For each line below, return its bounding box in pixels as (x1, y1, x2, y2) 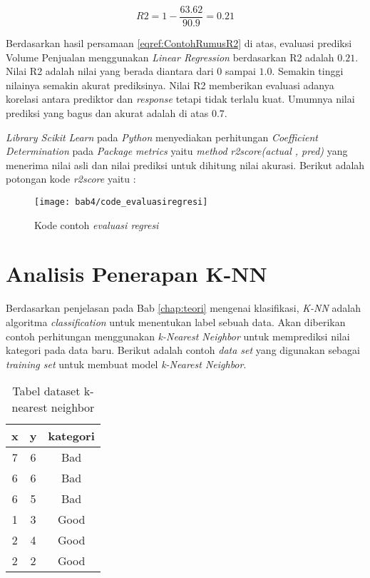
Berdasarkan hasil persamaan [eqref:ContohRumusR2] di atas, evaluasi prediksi (6, 36, 352, 51)
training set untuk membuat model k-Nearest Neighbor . (6, 356, 247, 371)
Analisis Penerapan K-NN (6, 259, 267, 288)
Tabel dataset (12, 382, 81, 400)
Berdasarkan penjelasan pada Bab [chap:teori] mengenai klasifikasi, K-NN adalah (6, 300, 361, 315)
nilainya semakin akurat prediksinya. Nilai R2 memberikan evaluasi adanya (6, 77, 334, 92)
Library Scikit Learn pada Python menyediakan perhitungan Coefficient (6, 129, 318, 144)
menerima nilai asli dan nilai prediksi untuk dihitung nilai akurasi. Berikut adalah (6, 157, 365, 172)
